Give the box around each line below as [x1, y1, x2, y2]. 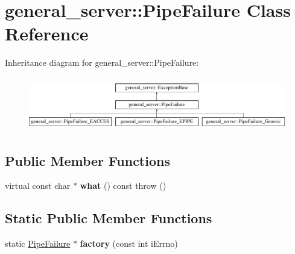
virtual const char [5, 179, 71, 192]
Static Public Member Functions [5, 209, 212, 227]
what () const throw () [80, 179, 167, 192]
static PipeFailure [5, 237, 71, 250]
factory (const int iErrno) [80, 237, 178, 250]
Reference [5, 21, 89, 46]
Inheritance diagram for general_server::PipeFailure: [5, 56, 199, 69]
